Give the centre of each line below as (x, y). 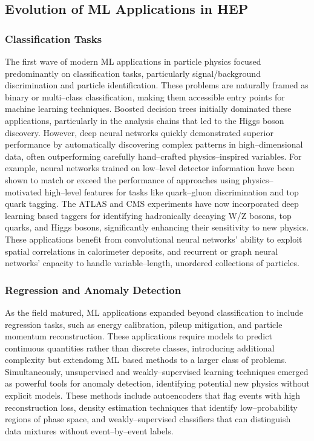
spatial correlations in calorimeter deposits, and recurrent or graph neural (142, 251)
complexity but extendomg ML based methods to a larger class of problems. (146, 360)
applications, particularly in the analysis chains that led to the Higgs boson (145, 120)
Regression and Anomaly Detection (93, 289)
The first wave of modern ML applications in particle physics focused (133, 61)
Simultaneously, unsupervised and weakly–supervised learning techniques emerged (157, 371)
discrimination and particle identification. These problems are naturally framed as (157, 85)
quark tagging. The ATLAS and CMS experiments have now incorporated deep (152, 204)
